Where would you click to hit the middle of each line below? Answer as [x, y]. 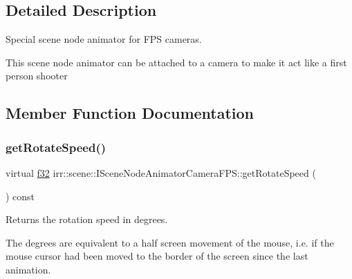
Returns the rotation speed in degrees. [87, 219]
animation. [28, 269]
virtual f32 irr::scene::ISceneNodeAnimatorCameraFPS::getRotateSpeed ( [161, 172]
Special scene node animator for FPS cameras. [104, 39]
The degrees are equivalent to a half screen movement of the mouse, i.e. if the [170, 242]
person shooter [37, 76]
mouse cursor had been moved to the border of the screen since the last [157, 256]
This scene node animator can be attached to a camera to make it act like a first [176, 62]
